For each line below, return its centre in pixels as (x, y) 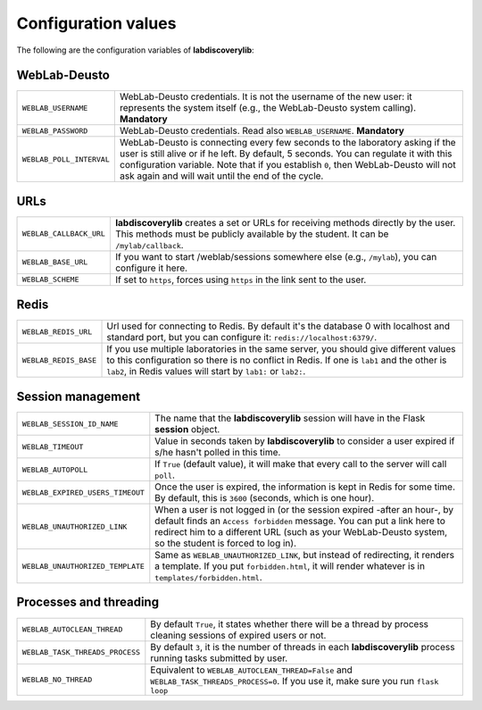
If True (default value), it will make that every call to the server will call (301, 464)
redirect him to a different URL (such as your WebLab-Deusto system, (301, 532)
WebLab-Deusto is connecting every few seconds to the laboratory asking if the (287, 143)
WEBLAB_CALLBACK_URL (64, 234)
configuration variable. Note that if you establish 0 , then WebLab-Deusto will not (287, 165)
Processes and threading (88, 602)
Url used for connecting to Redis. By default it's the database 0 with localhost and (278, 326)
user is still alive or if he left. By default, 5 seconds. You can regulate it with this (286, 154)
